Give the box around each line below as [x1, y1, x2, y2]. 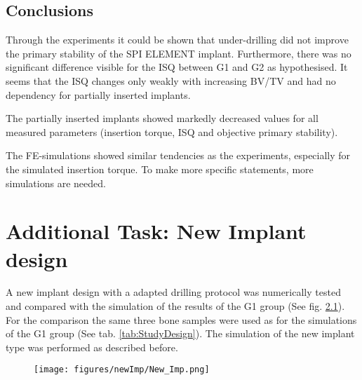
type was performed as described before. [6, 339, 178, 354]
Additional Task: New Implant [6, 217, 307, 245]
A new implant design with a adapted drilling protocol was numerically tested [6, 285, 341, 299]
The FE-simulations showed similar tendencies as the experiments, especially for [6, 148, 351, 163]
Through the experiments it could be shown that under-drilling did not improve [6, 32, 349, 47]
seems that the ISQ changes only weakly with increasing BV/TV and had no [6, 73, 336, 88]
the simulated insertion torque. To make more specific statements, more [6, 161, 314, 176]
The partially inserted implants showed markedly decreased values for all [6, 111, 319, 125]
